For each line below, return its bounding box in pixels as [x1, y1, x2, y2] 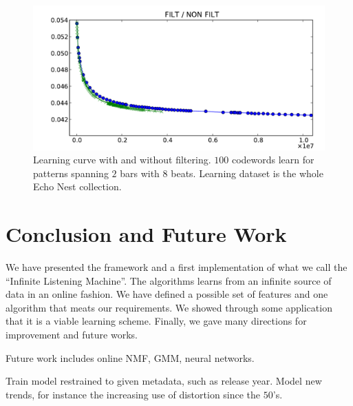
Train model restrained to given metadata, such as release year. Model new [6, 374, 322, 388]
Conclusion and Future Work [6, 220, 287, 248]
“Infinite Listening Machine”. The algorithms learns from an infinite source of [6, 273, 332, 287]
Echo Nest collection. [33, 179, 122, 194]
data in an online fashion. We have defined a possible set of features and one [6, 287, 328, 301]
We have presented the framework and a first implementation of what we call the [6, 260, 347, 274]
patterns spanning [33, 165, 109, 180]
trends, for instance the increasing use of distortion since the [6, 387, 261, 401]
